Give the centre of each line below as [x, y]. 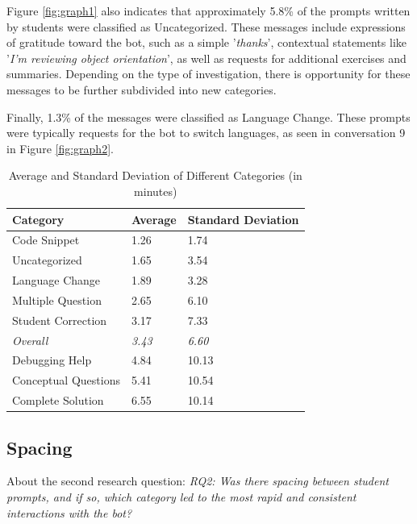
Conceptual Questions [66, 380]
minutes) [156, 191]
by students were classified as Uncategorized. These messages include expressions [206, 26]
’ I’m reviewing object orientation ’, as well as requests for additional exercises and [206, 58]
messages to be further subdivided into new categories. [142, 89]
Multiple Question [57, 299]
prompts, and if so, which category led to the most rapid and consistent [181, 497]
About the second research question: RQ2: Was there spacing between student [198, 481]
